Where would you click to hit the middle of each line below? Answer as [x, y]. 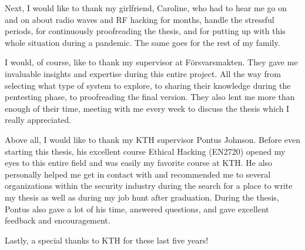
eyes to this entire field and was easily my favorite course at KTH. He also [139, 163]
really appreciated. [38, 120]
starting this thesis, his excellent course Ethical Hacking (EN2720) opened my [145, 151]
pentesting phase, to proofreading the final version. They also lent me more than [150, 97]
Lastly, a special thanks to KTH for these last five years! [107, 240]
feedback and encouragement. [58, 220]
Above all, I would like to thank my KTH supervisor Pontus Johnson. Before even [153, 139]
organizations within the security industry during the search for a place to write [149, 186]
